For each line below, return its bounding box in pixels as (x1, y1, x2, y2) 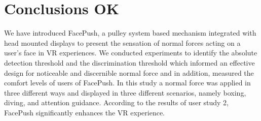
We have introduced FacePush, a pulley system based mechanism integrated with (4, 27, 256, 38)
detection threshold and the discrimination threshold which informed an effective (4, 57, 255, 68)
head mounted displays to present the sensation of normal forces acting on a (4, 37, 241, 48)
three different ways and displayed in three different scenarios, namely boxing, (4, 87, 246, 98)
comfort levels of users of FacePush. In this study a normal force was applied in (4, 77, 251, 88)
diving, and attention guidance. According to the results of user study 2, (4, 97, 229, 108)
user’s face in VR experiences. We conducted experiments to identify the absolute (4, 47, 257, 58)
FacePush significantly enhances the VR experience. (4, 107, 165, 117)
